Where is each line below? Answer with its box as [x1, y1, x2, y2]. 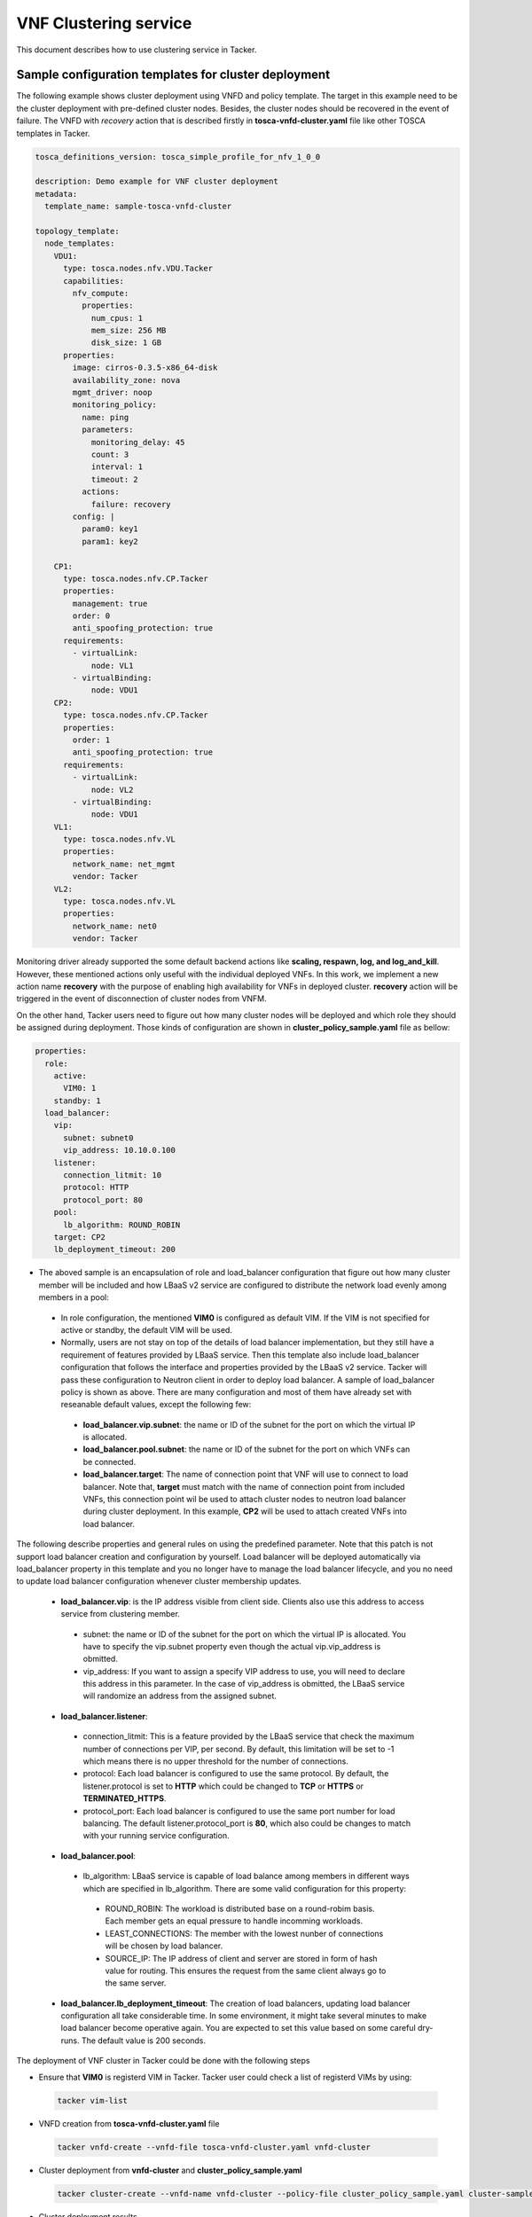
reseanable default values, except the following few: [60, 1399, 252, 1410]
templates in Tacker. [16, 128, 90, 138]
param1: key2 [81, 537, 139, 546]
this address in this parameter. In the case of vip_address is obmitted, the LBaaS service [82, 1679, 405, 1689]
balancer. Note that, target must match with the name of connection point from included [82, 1481, 405, 1492]
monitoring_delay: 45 [90, 437, 185, 447]
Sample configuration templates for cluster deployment [16, 67, 331, 82]
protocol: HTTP [63, 1182, 129, 1193]
